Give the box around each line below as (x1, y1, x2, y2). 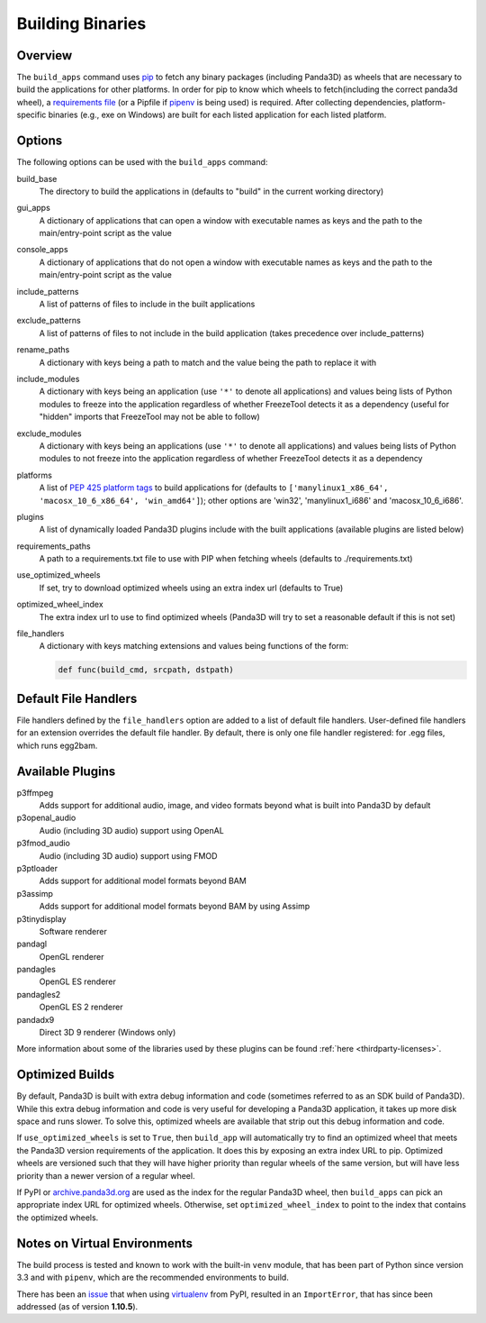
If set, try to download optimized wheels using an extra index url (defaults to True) (39, 582, 344, 593)
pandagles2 (16, 989, 61, 999)
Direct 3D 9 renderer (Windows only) (39, 1027, 176, 1038)
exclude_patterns (16, 315, 81, 326)
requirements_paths (16, 541, 91, 552)
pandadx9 (16, 1014, 55, 1025)
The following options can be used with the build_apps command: (16, 157, 268, 168)
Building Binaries (16, 14, 147, 33)
